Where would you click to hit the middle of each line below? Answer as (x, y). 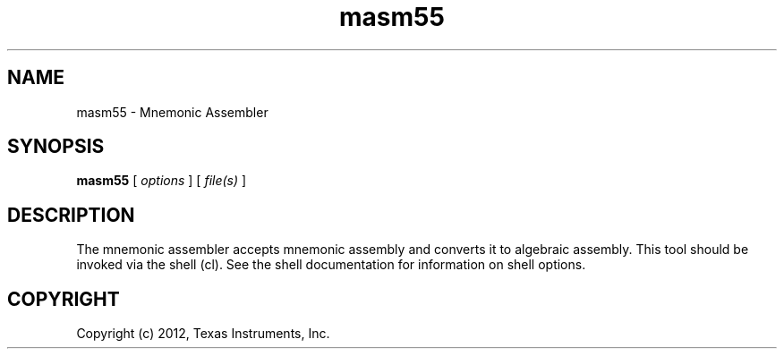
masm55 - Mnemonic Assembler (172, 112)
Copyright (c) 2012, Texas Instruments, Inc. (203, 334)
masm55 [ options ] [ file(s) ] (162, 181)
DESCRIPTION (71, 215)
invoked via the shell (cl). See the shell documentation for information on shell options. (331, 265)
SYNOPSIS (56, 147)
